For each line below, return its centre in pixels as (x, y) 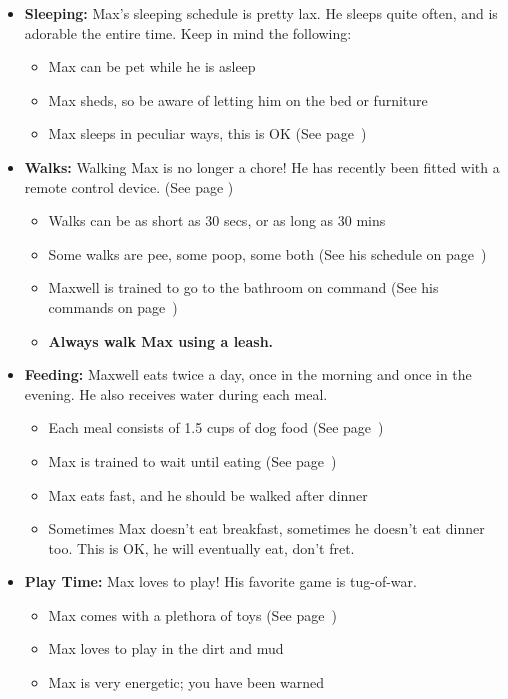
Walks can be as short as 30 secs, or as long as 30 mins (217, 220)
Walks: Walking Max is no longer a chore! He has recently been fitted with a (262, 166)
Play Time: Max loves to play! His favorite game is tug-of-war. (220, 581)
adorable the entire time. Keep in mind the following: (188, 32)
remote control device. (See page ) (129, 186)
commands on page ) (113, 306)
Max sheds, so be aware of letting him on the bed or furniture (238, 99)
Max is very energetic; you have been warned (186, 682)
